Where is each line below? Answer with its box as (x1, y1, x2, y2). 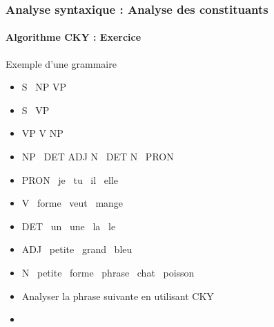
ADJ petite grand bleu (21, 242, 133, 256)
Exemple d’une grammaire (6, 56, 117, 71)
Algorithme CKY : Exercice (6, 30, 141, 44)
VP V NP (21, 126, 63, 140)
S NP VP (21, 80, 66, 94)
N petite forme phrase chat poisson (21, 265, 195, 279)
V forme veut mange (21, 196, 124, 210)
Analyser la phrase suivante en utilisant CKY (21, 288, 214, 303)
